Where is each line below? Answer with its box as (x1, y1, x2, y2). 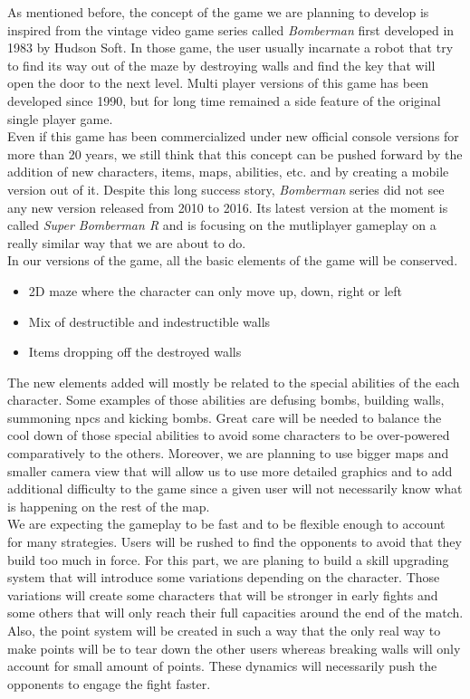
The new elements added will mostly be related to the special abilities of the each (7, 372, 460, 391)
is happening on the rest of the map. (7, 496, 210, 515)
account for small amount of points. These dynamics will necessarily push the (7, 656, 437, 675)
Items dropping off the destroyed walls (28, 342, 242, 361)
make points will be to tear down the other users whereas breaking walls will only (7, 638, 461, 657)
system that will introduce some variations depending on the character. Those (7, 568, 440, 587)
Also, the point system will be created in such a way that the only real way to (7, 621, 441, 639)
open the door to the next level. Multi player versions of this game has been (7, 73, 429, 92)
